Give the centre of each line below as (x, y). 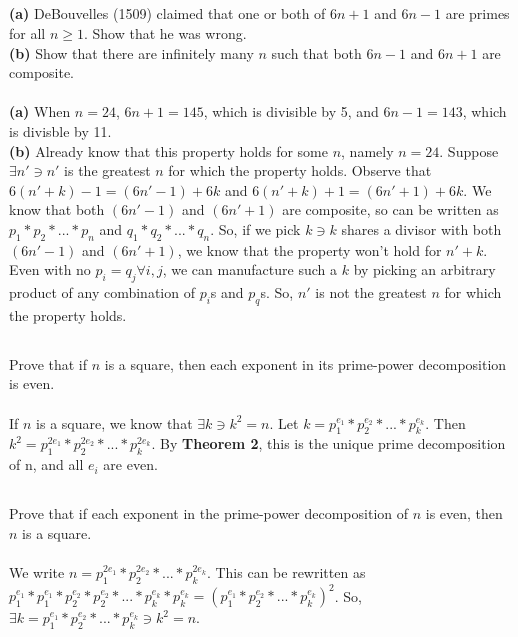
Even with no (50, 269)
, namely (367, 150)
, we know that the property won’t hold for (309, 249)
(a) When (40, 111)
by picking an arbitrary (424, 269)
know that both (57, 209)
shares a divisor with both (421, 228)
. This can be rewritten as (286, 572)
